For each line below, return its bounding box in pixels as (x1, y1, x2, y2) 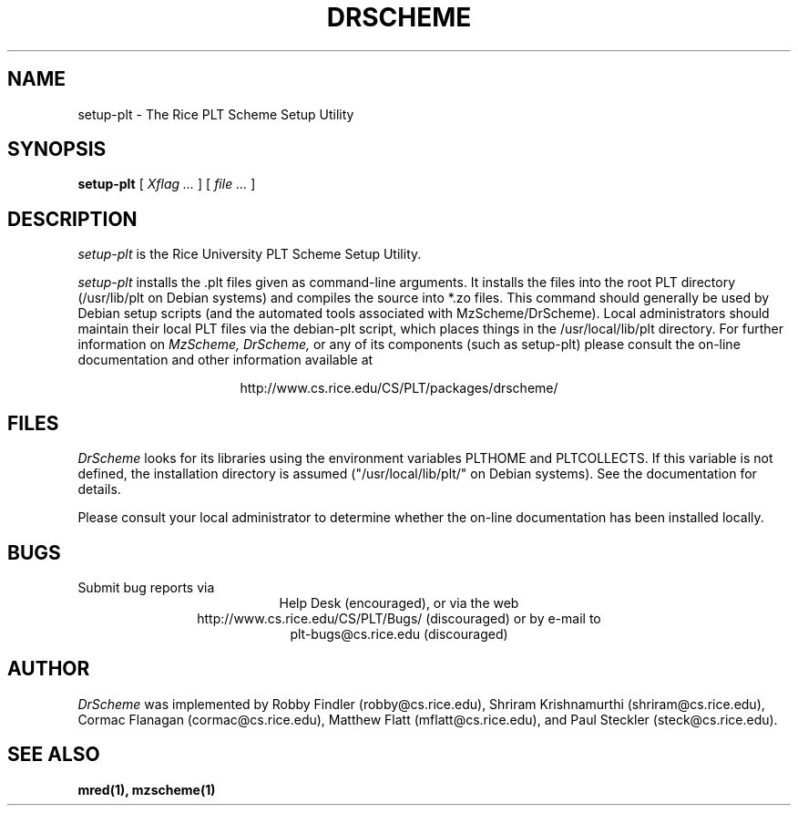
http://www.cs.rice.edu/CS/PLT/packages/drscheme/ (240, 380, 558, 396)
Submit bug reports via (77, 579, 215, 595)
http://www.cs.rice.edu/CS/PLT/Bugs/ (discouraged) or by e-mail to (197, 610, 601, 626)
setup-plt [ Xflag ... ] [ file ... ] (77, 176, 256, 192)
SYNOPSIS (7, 138, 107, 161)
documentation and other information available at (77, 352, 373, 368)
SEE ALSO (7, 743, 100, 767)
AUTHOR (7, 657, 90, 681)
